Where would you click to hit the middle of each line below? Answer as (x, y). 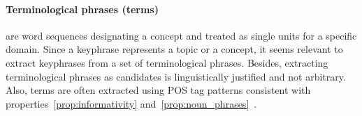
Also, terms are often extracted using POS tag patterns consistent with (158, 90)
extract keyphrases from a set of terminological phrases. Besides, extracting (167, 62)
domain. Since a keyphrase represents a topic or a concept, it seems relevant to (174, 49)
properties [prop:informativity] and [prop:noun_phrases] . (131, 103)
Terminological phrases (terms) (82, 9)
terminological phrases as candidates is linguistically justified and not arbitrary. (176, 76)
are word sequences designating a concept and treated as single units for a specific (181, 35)
